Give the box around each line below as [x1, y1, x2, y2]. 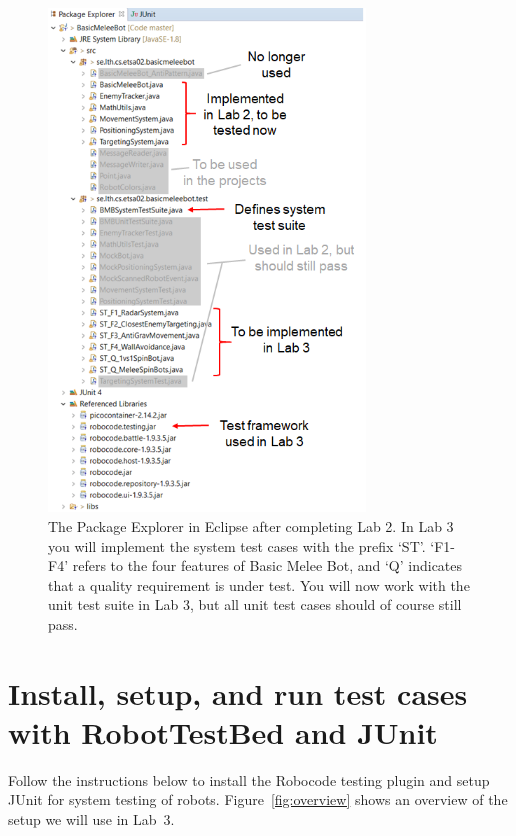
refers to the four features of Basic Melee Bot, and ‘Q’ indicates [72, 555, 463, 576]
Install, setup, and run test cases [8, 672, 468, 713]
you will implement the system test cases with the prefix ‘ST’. [48, 535, 426, 556]
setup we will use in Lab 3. [8, 808, 175, 829]
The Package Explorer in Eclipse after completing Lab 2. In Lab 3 [48, 515, 454, 536]
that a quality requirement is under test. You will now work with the [48, 574, 470, 595]
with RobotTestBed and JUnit [8, 711, 438, 752]
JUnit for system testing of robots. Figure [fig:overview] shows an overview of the [8, 789, 508, 810]
